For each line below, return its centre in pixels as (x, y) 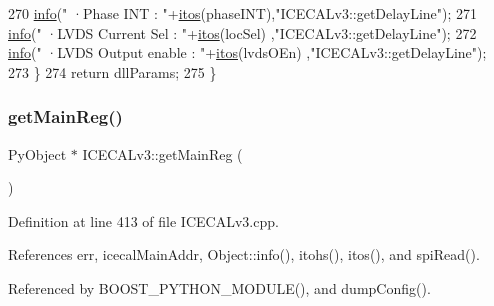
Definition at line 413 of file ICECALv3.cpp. (143, 220)
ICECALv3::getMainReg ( (162, 153)
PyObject (37, 153)
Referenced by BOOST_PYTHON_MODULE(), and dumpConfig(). (219, 287)
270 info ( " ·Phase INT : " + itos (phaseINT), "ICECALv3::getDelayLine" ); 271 (243, 13)
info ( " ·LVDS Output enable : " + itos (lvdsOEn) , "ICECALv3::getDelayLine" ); (247, 52)
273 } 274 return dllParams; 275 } (112, 71)
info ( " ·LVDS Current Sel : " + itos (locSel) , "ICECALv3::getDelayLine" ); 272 (242, 32)
